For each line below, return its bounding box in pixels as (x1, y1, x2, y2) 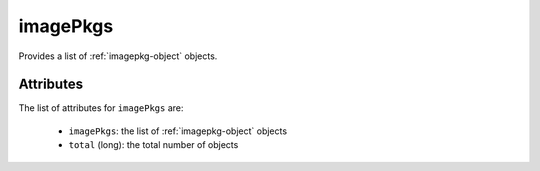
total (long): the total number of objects (68, 139, 239, 151)
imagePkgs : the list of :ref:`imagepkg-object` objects (68, 125, 288, 137)
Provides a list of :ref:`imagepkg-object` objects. (18, 50, 218, 62)
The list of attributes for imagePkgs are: (18, 102, 184, 114)
